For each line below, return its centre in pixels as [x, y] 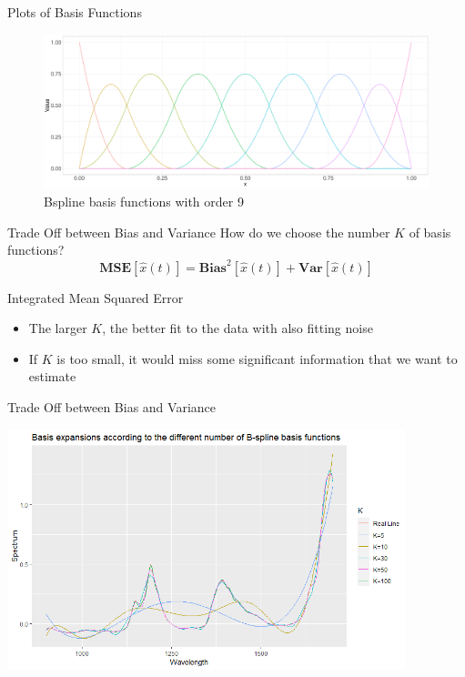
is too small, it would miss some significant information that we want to [257, 358]
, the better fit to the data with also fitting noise [238, 328]
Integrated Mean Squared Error [96, 297]
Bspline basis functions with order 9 [144, 202]
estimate [52, 376]
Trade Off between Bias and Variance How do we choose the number [199, 232]
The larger [58, 328]
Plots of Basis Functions [75, 12]
